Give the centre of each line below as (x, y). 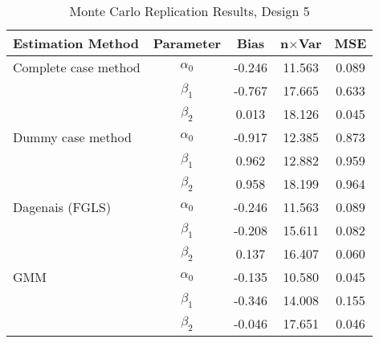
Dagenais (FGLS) (62, 207)
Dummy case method (72, 137)
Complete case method (77, 67)
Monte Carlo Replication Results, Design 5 (189, 11)
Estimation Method (76, 43)
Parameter (187, 43)
